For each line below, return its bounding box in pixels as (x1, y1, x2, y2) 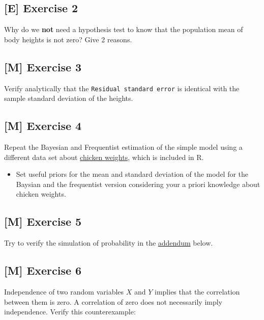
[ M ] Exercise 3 (4, 59, 82, 74)
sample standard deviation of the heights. (4, 93, 133, 103)
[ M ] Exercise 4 (4, 118, 82, 134)
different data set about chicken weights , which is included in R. (4, 151, 204, 162)
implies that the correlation (155, 286, 240, 297)
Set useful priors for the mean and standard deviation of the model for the (16, 169, 249, 179)
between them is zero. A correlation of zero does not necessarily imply (4, 296, 223, 307)
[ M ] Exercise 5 (4, 214, 82, 229)
